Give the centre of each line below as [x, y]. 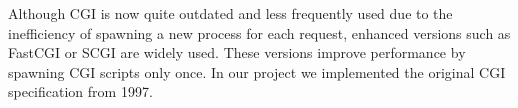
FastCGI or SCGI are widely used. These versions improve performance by [237, 52]
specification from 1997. [80, 91]
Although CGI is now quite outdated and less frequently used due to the [230, 13]
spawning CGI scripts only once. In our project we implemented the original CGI [257, 71]
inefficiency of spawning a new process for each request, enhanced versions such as [259, 32]
